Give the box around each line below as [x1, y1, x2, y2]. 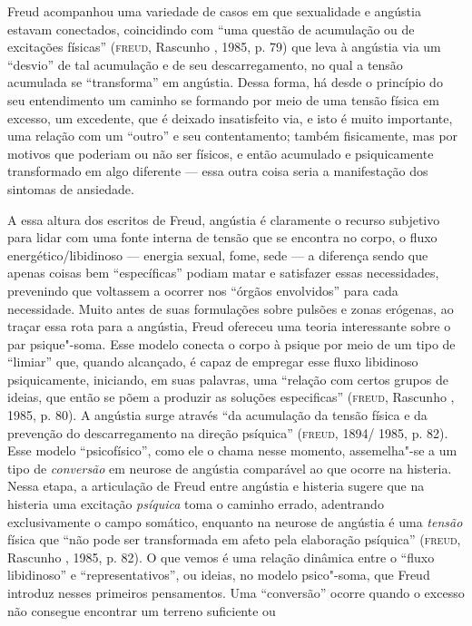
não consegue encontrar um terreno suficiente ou [7, 601, 276, 620]
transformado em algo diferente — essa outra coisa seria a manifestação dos [7, 161, 428, 181]
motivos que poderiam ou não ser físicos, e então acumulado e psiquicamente [7, 143, 434, 162]
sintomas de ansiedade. [7, 179, 134, 198]
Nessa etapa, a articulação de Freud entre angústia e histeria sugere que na [7, 476, 425, 495]
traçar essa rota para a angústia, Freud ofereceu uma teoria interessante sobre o [7, 317, 451, 336]
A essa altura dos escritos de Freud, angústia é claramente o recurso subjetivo [7, 210, 440, 229]
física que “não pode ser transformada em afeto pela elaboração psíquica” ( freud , [7, 530, 461, 549]
